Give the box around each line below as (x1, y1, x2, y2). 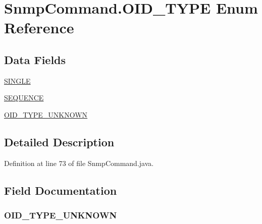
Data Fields (4, 51, 66, 67)
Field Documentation (4, 182, 117, 198)
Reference (4, 17, 74, 38)
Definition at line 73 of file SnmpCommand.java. (4, 157, 154, 168)
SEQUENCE (4, 92, 44, 103)
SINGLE (4, 75, 31, 86)
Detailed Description (4, 134, 115, 149)
